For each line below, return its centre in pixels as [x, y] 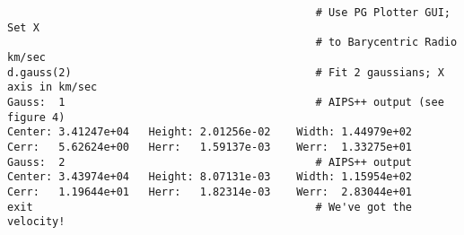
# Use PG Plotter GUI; [383, 13]
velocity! [36, 222]
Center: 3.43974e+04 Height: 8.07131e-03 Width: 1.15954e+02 [210, 177]
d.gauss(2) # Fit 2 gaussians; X [226, 72]
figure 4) [36, 117]
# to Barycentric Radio [386, 43]
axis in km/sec [53, 87]
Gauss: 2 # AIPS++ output [210, 162]
